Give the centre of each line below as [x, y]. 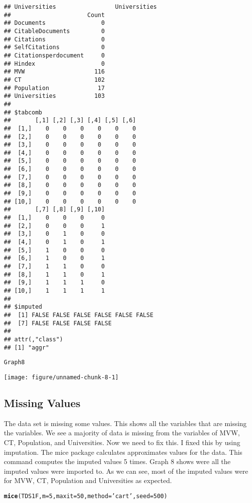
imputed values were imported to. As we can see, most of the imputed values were [126, 471]
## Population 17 [54, 88]
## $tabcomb [23, 112]
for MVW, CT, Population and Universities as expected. [88, 480]
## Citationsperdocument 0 [54, 55]
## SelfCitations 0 [54, 47]
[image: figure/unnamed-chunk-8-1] [61, 377]
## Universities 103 [54, 96]
